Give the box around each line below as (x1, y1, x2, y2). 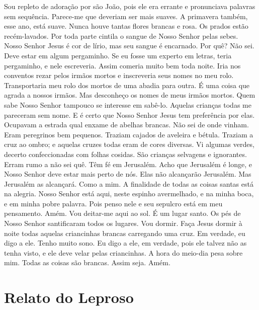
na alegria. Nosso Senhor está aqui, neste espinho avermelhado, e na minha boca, (4, 188, 254, 199)
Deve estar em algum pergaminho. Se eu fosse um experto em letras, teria (4, 50, 232, 60)
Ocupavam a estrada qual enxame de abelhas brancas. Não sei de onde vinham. (4, 119, 249, 130)
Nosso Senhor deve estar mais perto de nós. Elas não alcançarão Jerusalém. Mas (4, 169, 251, 179)
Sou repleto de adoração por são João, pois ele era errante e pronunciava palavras (4, 1, 255, 11)
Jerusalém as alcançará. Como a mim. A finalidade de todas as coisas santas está (4, 178, 253, 189)
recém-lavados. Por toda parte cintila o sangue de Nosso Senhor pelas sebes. (4, 30, 238, 41)
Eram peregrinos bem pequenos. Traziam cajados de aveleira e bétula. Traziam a (4, 129, 253, 139)
